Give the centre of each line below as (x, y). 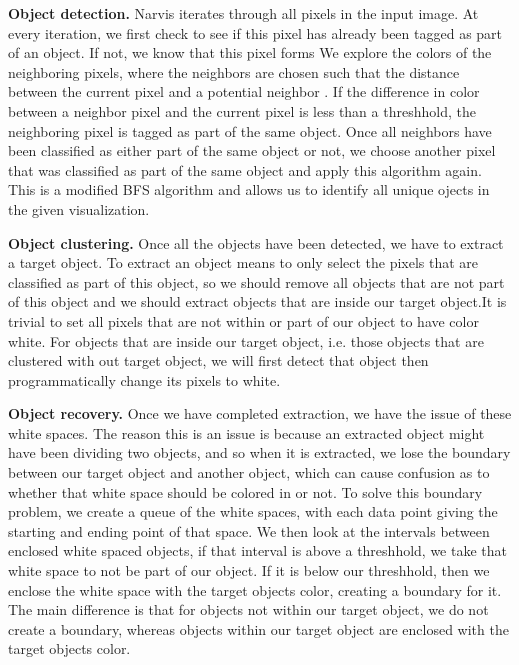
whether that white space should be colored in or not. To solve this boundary (245, 491)
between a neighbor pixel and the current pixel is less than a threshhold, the (242, 110)
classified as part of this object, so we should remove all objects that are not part (256, 281)
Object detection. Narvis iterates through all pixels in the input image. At (243, 13)
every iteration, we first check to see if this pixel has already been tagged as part (255, 32)
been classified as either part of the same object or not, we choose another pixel (252, 150)
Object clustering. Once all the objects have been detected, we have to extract (256, 242)
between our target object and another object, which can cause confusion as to (249, 472)
